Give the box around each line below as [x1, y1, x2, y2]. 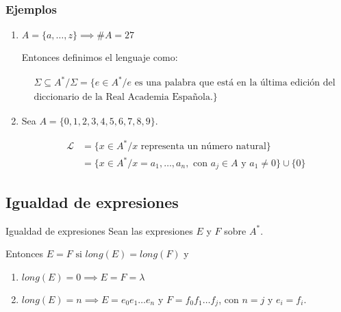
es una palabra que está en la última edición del [134, 78, 336, 88]
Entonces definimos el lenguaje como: [21, 50, 178, 64]
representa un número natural [140, 142, 266, 152]
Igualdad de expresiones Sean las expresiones [5, 223, 193, 237]
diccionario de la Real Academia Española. [34, 92, 213, 103]
